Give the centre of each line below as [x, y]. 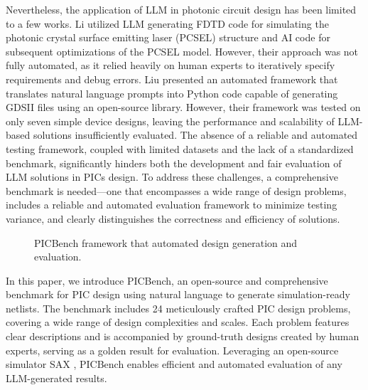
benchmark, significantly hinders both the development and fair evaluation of [174, 163]
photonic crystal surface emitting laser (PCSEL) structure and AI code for [168, 37]
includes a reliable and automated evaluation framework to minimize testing [172, 205]
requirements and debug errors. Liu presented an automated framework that [172, 79]
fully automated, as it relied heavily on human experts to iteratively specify [171, 65]
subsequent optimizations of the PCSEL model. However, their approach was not [182, 51]
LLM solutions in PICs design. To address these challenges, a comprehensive [172, 177]
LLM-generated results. [56, 378]
